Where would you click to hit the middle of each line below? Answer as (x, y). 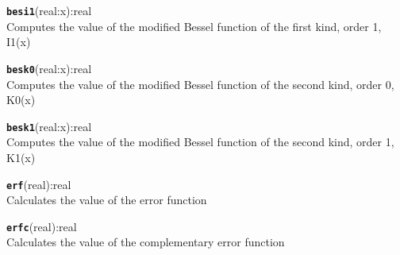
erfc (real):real (42, 226)
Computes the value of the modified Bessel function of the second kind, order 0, (200, 84)
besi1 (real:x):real (49, 10)
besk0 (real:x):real (49, 68)
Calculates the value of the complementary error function (146, 242)
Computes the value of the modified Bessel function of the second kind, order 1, (200, 142)
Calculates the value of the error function (107, 200)
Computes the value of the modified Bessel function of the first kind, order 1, (194, 26)
